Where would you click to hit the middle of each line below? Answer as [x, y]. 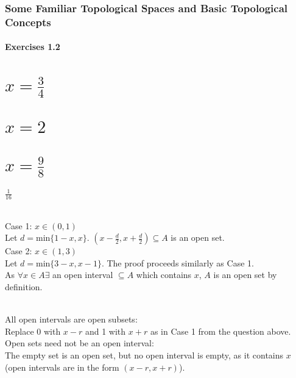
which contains [164, 275]
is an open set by [245, 275]
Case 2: [19, 251]
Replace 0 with [33, 331]
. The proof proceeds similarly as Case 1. [178, 262]
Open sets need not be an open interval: [79, 343]
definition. [24, 286]
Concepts [28, 22]
